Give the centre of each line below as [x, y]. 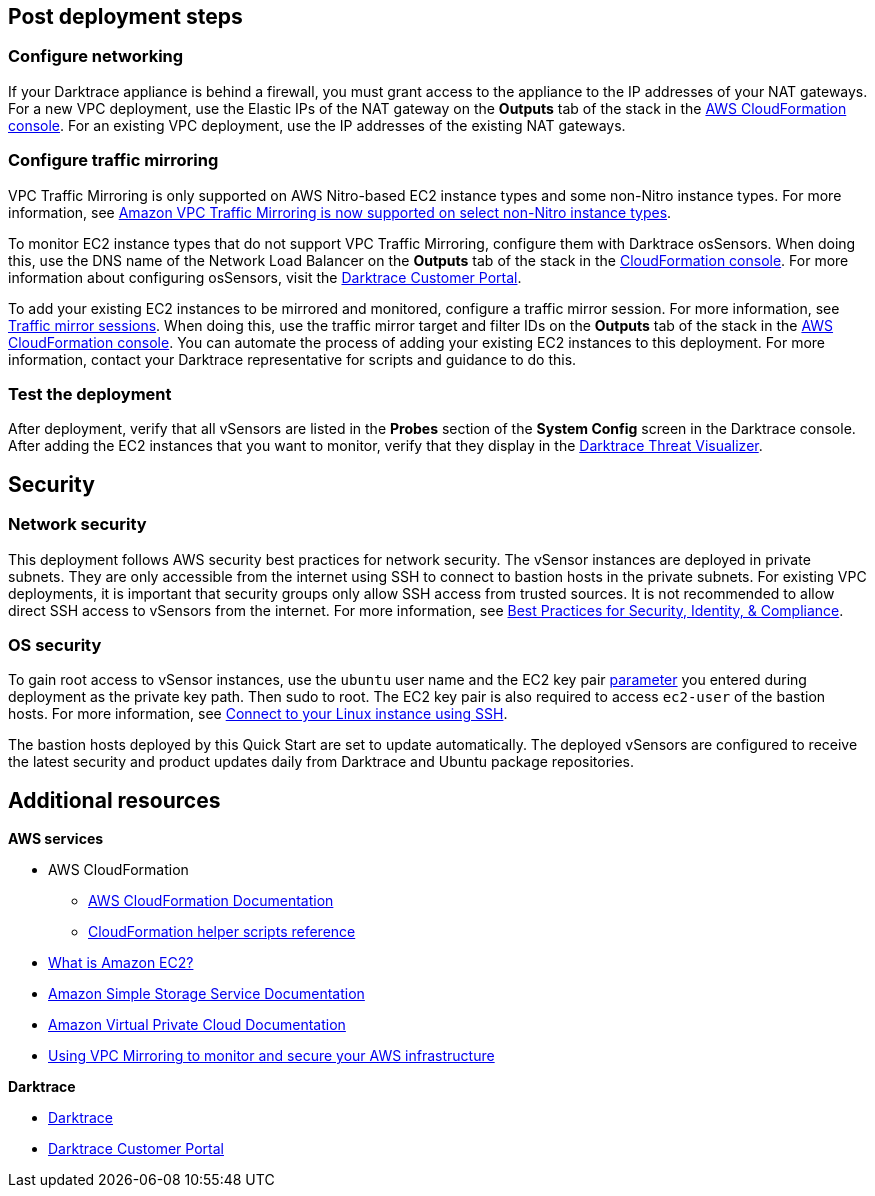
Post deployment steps [125, 16]
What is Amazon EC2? [121, 963]
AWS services [56, 839]
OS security [55, 644]
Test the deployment [90, 393]
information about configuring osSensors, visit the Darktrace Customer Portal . [265, 277]
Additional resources [114, 800]
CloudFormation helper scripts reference [222, 932]
